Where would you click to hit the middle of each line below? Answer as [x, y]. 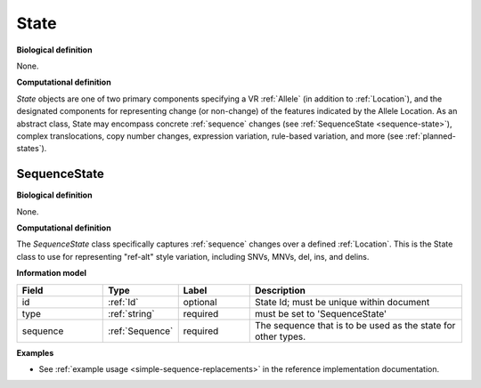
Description [280, 290]
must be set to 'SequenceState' [321, 313]
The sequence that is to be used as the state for [355, 325]
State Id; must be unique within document [342, 302]
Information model [52, 273]
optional [200, 302]
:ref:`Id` [123, 302]
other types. [280, 336]
